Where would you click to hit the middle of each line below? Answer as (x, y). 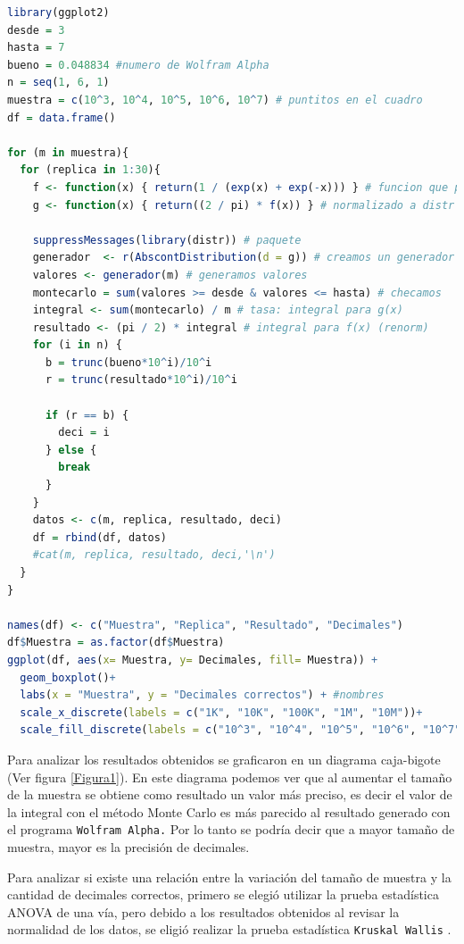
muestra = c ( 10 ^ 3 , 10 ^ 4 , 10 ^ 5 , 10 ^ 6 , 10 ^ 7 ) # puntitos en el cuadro (215, 100)
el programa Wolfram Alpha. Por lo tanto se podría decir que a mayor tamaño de (231, 829)
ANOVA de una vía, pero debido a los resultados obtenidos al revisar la (203, 911)
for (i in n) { (77, 345)
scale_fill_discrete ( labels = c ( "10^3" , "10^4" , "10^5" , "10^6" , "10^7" (240, 730)
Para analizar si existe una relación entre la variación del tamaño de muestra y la (229, 877)
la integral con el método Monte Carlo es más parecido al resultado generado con (229, 811)
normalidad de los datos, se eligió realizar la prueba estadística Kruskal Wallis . (229, 929)
